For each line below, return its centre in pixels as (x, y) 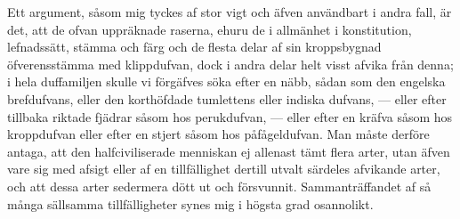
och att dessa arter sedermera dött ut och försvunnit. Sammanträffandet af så (219, 186)
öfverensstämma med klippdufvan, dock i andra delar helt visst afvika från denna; (230, 64)
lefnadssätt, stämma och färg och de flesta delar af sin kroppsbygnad (194, 47)
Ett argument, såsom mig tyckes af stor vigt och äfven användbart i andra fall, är (230, 12)
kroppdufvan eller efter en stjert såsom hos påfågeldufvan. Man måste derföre (218, 134)
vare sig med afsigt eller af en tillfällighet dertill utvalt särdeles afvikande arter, (224, 169)
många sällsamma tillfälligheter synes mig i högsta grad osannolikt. (190, 203)
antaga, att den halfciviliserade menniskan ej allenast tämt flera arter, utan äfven (229, 151)
